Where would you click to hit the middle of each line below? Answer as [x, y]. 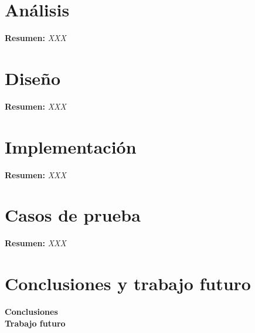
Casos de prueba [73, 215]
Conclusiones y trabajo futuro [128, 283]
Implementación [71, 146]
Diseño [33, 78]
